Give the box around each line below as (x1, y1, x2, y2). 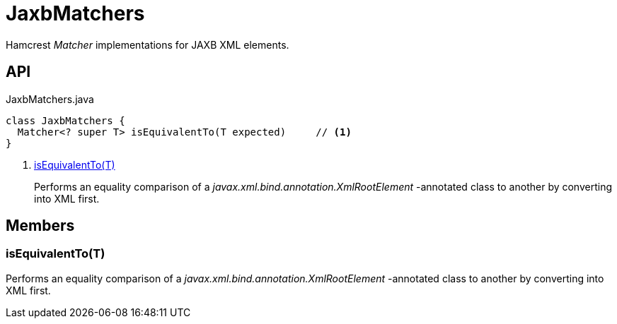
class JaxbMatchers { (6, 114, 125, 126)
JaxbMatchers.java (6, 92, 94, 105)
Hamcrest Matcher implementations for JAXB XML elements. (6, 38, 289, 51)
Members (6, 217, 75, 235)
